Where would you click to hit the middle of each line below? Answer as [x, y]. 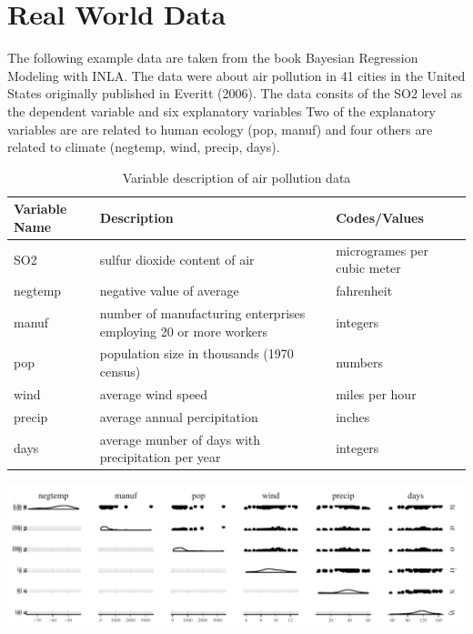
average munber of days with [180, 439]
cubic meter [368, 268]
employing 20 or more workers [183, 331]
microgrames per [382, 250]
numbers [360, 362]
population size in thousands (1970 [196, 353]
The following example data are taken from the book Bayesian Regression [213, 58]
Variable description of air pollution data [236, 177]
